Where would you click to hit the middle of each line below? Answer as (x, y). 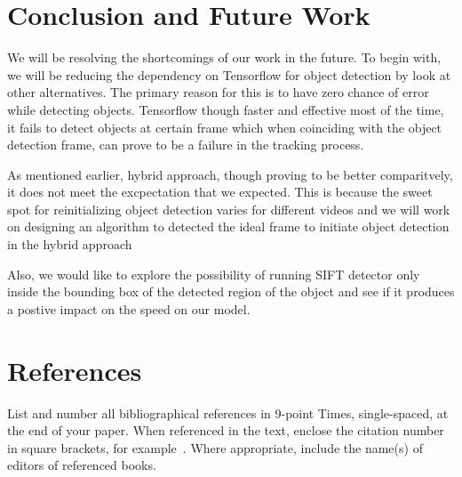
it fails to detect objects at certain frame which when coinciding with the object (225, 127)
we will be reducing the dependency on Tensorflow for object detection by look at (229, 74)
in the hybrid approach (70, 244)
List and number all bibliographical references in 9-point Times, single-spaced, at (228, 412)
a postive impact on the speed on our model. (129, 308)
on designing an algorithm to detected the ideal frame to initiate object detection (228, 226)
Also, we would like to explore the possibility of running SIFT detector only (214, 274)
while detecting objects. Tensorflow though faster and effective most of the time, (226, 109)
